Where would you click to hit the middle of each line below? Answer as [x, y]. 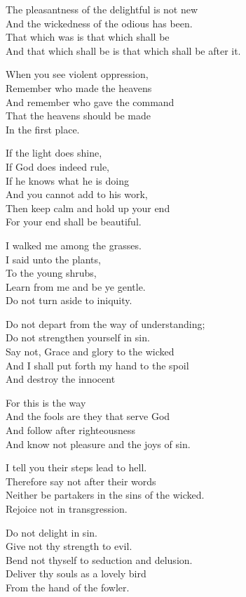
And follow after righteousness [71, 430]
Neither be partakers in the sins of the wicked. [105, 495]
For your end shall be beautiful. [74, 222]
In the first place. [43, 129]
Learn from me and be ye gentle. [76, 286]
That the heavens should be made [78, 116]
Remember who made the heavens [79, 87]
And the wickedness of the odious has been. [99, 23]
